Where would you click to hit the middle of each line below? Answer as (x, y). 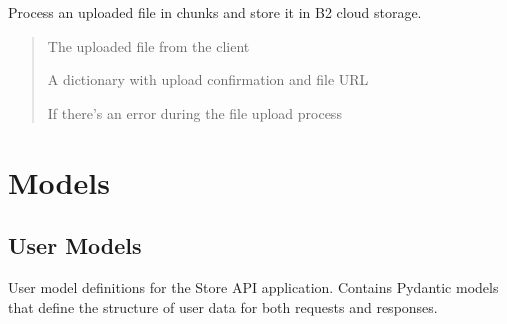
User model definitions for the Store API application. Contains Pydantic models (253, 286)
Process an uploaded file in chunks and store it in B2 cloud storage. (215, 12)
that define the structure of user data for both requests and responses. (223, 306)
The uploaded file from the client (148, 45)
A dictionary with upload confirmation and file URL (208, 79)
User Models (75, 245)
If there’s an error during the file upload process (194, 112)
